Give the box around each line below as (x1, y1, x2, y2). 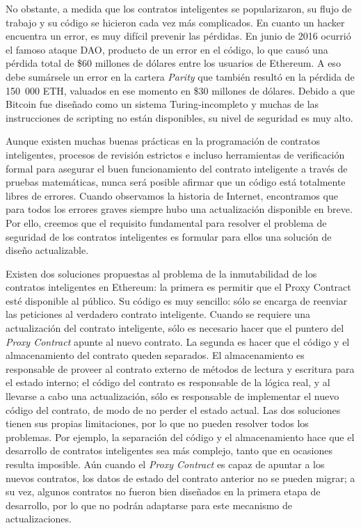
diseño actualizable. (6, 243, 89, 257)
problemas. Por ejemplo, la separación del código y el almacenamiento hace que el (6, 429, 355, 444)
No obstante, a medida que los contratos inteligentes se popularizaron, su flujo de (6, 1, 352, 15)
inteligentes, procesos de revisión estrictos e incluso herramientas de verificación (6, 147, 345, 161)
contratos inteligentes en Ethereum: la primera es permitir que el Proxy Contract (6, 280, 351, 294)
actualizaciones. (6, 511, 72, 526)
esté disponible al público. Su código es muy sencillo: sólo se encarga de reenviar (6, 293, 348, 307)
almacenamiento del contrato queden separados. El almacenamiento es (6, 348, 305, 362)
